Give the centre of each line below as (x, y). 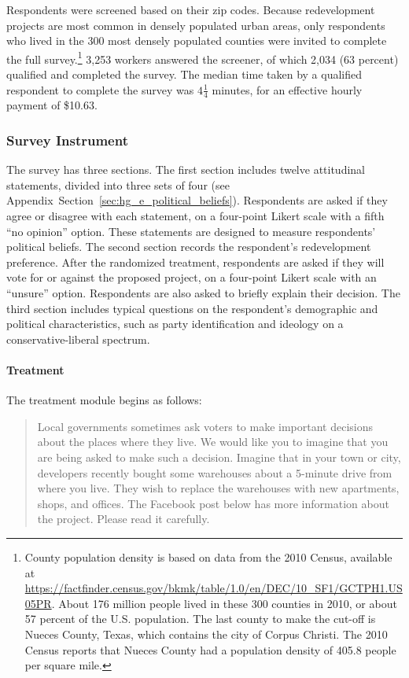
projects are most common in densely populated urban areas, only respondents (196, 25)
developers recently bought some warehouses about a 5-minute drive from (215, 472)
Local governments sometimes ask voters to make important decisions (205, 426)
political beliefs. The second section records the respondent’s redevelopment (189, 247)
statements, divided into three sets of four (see (118, 184)
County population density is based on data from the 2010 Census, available (208, 556)
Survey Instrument (67, 140)
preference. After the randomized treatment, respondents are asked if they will (195, 262)
